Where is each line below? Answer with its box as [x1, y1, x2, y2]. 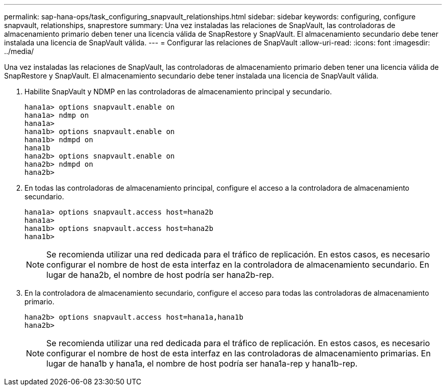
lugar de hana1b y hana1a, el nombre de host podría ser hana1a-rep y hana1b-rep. [46, 358, 358, 369]
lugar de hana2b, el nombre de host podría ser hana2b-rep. [46, 270, 274, 280]
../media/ [4, 47, 34, 56]
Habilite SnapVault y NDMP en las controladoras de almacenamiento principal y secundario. [24, 87, 332, 96]
